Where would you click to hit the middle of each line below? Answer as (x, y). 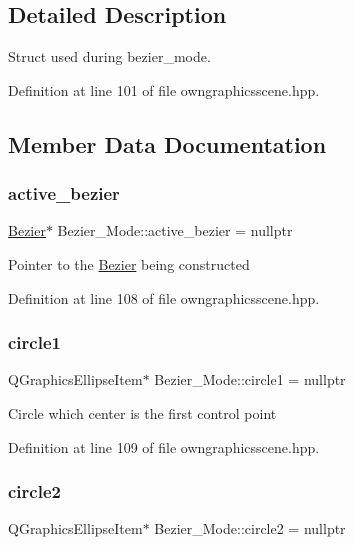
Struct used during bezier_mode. (109, 56)
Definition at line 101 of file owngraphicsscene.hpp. (164, 89)
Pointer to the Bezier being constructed (129, 263)
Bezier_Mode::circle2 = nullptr (250, 528)
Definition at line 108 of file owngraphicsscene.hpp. (164, 297)
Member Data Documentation (167, 143)
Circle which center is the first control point (142, 412)
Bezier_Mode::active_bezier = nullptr (175, 230)
